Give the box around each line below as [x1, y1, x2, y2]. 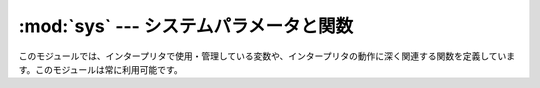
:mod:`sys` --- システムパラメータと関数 [18, 15, 354, 37]
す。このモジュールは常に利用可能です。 [18, 63, 184, 75]
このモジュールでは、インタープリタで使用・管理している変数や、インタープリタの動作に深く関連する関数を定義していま [18, 50, 516, 62]
